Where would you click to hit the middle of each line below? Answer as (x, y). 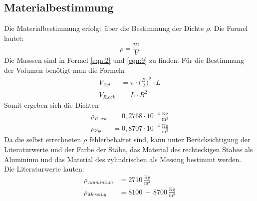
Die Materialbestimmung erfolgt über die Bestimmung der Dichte (104, 28)
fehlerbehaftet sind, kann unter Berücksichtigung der (170, 139)
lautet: (14, 38)
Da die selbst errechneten (43, 139)
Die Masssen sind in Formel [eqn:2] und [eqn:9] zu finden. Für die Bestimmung (124, 60)
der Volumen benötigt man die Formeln (64, 70)
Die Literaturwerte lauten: (44, 169)
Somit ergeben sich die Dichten (51, 105)
